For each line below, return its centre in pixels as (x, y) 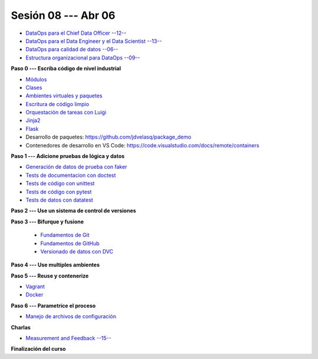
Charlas (21, 327)
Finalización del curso (38, 349)
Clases (34, 87)
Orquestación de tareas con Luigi (66, 113)
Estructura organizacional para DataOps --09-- (83, 57)
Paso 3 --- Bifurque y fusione (47, 222)
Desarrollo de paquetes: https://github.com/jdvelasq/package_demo (108, 137)
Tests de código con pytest (59, 192)
